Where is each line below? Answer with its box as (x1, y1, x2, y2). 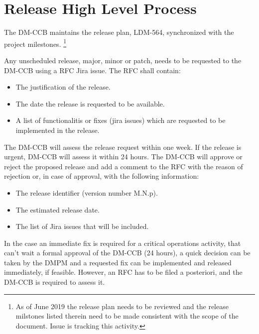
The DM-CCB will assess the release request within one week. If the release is (4, 141, 242, 152)
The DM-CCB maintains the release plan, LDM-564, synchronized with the (4, 27, 234, 37)
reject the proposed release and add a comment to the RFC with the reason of (4, 161, 243, 171)
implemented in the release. (15, 124, 100, 135)
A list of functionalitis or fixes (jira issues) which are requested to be (15, 115, 226, 125)
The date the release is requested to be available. (15, 98, 165, 109)
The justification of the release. (15, 82, 111, 92)
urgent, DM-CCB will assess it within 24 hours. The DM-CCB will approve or (4, 151, 243, 162)
